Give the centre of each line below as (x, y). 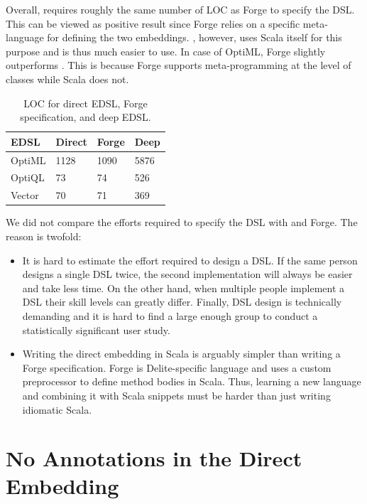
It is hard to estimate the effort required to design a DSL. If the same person (190, 260)
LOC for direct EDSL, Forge (86, 103)
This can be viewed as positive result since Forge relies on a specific (153, 23)
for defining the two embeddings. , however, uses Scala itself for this (195, 37)
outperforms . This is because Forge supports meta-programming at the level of (179, 65)
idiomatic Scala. (57, 409)
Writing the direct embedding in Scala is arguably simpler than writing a (181, 354)
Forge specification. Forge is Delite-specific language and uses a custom (177, 367)
